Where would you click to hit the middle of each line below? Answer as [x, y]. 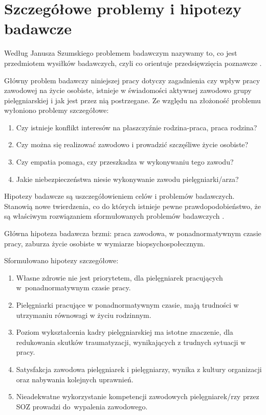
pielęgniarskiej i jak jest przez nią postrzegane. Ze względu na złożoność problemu [132, 100]
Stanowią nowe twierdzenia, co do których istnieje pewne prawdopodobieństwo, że [132, 206]
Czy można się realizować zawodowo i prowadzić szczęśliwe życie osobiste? [132, 144]
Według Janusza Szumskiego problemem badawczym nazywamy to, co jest [121, 53]
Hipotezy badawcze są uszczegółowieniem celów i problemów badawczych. [119, 196]
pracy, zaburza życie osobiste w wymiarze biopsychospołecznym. [105, 243]
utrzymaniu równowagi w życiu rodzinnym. [84, 315]
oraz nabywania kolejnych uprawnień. [75, 379]
